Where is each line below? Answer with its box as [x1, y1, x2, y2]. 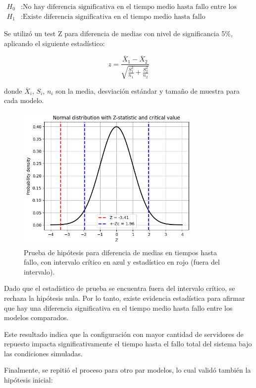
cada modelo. [4, 95, 44, 106]
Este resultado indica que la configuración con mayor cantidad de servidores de [4, 329, 244, 339]
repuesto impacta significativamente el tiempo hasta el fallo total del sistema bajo [4, 338, 252, 349]
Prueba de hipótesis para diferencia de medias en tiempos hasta [24, 247, 217, 257]
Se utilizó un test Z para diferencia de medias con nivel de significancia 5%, [4, 28, 233, 38]
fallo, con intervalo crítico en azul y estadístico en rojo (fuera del [24, 257, 220, 267]
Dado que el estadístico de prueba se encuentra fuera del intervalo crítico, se [4, 283, 235, 293]
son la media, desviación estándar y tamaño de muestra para [55, 85, 240, 96]
